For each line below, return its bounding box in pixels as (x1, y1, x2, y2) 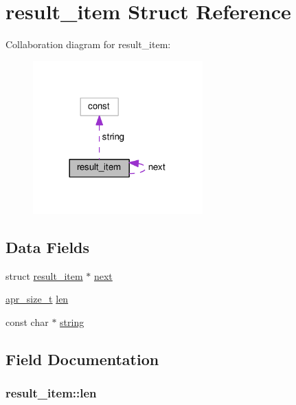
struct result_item (5, 268, 83, 283)
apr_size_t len (5, 292, 69, 306)
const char (5, 315, 49, 329)
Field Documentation (5, 349, 159, 370)
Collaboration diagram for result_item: (5, 37, 171, 52)
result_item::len (5, 384, 97, 402)
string (60, 315, 84, 329)
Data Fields (5, 237, 90, 258)
